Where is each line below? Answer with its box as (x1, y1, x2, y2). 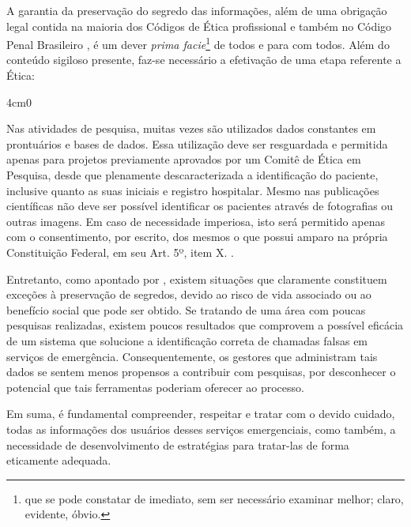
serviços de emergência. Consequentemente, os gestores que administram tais (6, 348, 378, 364)
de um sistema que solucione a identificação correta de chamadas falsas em (6, 332, 368, 348)
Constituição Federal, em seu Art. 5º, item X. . (6, 243, 234, 260)
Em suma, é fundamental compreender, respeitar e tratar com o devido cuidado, (6, 405, 395, 422)
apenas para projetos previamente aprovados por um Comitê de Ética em (6, 151, 361, 168)
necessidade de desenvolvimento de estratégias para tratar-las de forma (6, 436, 349, 453)
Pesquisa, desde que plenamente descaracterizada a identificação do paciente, (6, 167, 379, 183)
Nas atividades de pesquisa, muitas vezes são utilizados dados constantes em (6, 120, 376, 137)
